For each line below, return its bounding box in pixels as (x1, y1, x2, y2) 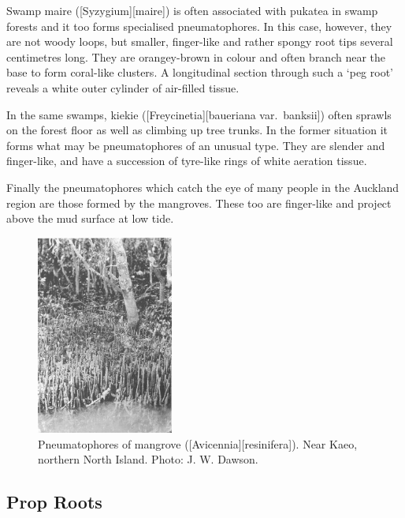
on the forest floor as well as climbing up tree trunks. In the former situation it (6, 122, 388, 138)
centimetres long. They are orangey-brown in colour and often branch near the (6, 48, 386, 65)
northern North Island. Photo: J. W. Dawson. (38, 451, 258, 467)
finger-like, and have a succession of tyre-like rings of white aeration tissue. (6, 152, 367, 169)
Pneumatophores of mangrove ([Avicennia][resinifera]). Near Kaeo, (38, 435, 358, 452)
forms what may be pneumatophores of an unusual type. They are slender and (6, 137, 385, 153)
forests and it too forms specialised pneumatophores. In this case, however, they (6, 17, 392, 34)
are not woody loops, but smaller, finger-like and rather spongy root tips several (6, 33, 393, 50)
